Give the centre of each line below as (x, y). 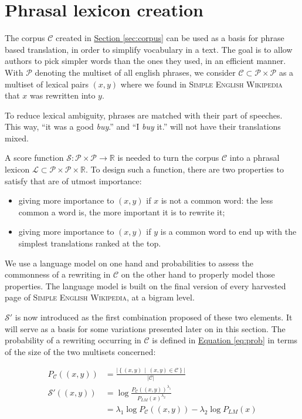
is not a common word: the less (217, 200)
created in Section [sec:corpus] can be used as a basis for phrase (170, 38)
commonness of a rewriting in (58, 274)
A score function (34, 158)
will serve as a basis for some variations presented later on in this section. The (145, 328)
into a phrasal (255, 158)
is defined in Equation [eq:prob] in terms (225, 340)
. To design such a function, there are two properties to (184, 169)
